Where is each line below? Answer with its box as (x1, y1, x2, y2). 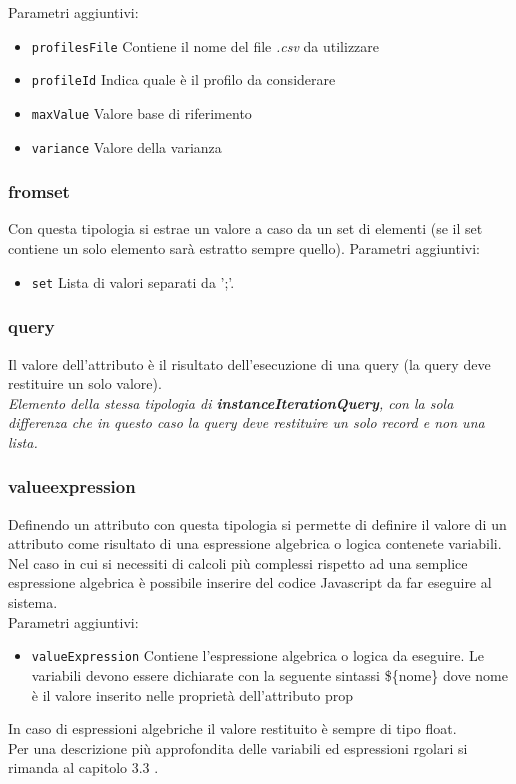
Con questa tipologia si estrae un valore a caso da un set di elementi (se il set (8, 218, 483, 239)
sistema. (8, 592, 58, 613)
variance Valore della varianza (31, 136, 222, 157)
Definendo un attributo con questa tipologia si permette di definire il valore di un (8, 513, 507, 534)
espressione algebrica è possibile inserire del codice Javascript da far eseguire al (8, 572, 492, 593)
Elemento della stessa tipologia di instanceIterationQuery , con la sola (8, 392, 454, 413)
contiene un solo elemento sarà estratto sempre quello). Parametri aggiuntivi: (8, 238, 481, 259)
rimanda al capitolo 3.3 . (8, 757, 159, 778)
